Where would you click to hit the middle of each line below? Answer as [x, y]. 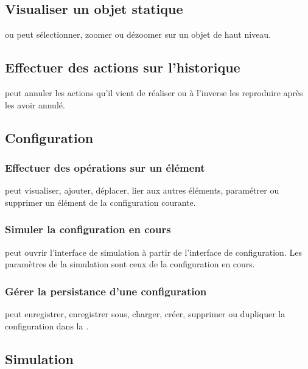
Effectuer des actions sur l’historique [123, 67]
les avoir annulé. [35, 104]
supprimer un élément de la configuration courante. [100, 202]
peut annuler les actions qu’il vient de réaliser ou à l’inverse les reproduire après [154, 93]
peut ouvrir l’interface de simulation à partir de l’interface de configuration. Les [153, 252]
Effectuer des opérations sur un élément [105, 167]
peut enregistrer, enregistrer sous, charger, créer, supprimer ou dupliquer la [145, 314]
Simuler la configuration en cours [88, 229]
